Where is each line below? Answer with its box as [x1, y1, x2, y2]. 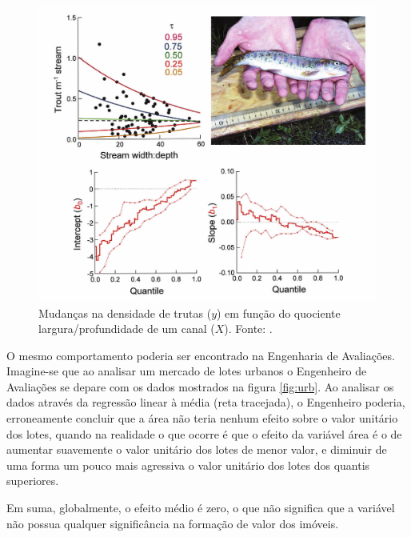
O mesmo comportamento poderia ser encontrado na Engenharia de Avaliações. [6, 347, 395, 363]
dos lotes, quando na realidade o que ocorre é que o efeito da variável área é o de [6, 425, 402, 442]
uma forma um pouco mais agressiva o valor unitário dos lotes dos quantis [6, 456, 370, 473]
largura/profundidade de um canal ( [38, 320, 215, 337]
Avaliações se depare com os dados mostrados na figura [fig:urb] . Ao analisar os [6, 378, 394, 395]
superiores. [6, 472, 59, 489]
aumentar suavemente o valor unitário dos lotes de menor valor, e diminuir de [6, 441, 387, 458]
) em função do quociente [217, 304, 341, 321]
